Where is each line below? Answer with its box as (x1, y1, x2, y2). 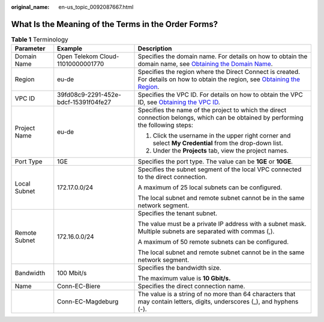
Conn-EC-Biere (57, 282, 101, 291)
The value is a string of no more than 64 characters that (137, 290, 296, 299)
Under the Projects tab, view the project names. (152, 147, 289, 155)
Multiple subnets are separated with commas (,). (137, 227, 275, 235)
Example (57, 44, 83, 53)
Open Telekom (57, 52, 98, 61)
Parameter (14, 44, 46, 53)
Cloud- (99, 52, 119, 61)
